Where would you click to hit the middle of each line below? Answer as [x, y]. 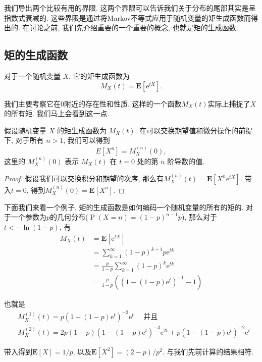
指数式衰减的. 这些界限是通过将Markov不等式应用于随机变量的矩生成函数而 [127, 17]
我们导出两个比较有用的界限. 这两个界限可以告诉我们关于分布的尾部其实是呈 [130, 8]
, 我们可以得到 [87, 140]
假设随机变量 [25, 130]
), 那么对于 [199, 217]
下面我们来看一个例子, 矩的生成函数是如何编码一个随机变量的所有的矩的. [124, 207]
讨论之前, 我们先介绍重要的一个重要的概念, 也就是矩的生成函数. [134, 28]
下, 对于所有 [24, 140]
